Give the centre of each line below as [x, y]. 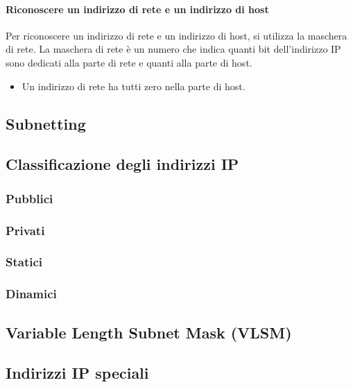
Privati [25, 230]
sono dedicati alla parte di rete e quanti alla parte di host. [129, 62]
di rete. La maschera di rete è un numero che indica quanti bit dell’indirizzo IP [173, 49]
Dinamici [31, 294]
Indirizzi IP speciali [77, 373]
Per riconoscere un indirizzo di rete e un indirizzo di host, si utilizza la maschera [176, 35]
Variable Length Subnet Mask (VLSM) [149, 332]
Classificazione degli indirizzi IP [122, 164]
